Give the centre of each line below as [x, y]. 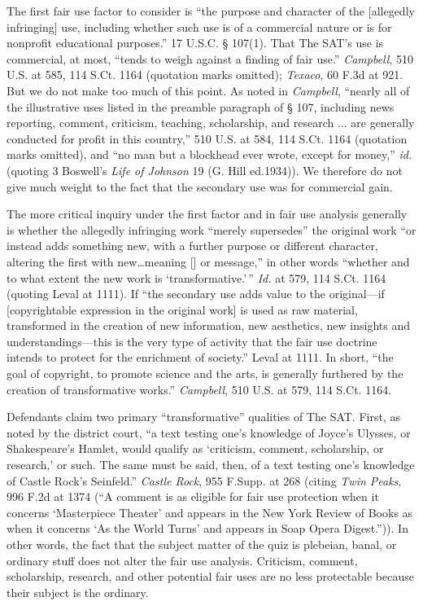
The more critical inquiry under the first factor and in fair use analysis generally [207, 214]
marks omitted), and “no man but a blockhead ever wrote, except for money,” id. [209, 154]
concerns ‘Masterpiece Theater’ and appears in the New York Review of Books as [210, 512]
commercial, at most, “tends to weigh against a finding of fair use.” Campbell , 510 [210, 58]
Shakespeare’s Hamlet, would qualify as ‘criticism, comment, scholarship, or [195, 448]
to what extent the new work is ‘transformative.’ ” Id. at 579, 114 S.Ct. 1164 [196, 277]
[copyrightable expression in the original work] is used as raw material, [182, 309]
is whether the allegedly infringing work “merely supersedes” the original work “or [211, 229]
